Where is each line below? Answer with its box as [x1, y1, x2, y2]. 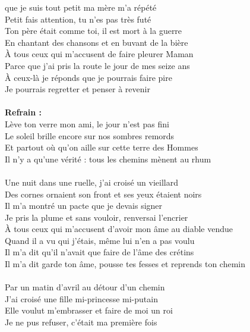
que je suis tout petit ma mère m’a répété [5, 1, 157, 13]
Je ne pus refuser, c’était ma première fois [5, 316, 157, 328]
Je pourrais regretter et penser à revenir [5, 83, 150, 95]
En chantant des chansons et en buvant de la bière [5, 36, 188, 48]
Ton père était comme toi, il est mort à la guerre [5, 24, 182, 37]
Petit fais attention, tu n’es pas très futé [5, 12, 151, 25]
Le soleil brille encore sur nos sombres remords [5, 129, 175, 142]
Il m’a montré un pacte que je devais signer [5, 199, 163, 212]
